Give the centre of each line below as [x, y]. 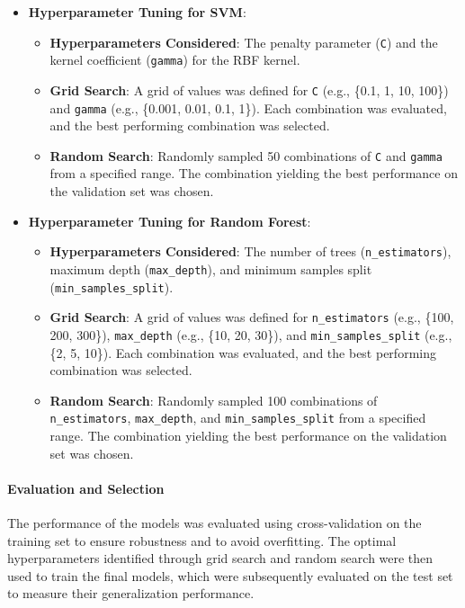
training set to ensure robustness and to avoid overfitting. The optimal [202, 540]
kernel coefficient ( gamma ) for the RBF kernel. [175, 60]
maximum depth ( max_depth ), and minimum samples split [211, 268]
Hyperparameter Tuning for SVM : [137, 12]
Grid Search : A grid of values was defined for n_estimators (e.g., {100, [252, 317]
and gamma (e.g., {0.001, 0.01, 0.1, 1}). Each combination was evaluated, [248, 107]
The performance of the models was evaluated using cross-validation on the [215, 522]
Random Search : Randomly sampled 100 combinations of [214, 400]
